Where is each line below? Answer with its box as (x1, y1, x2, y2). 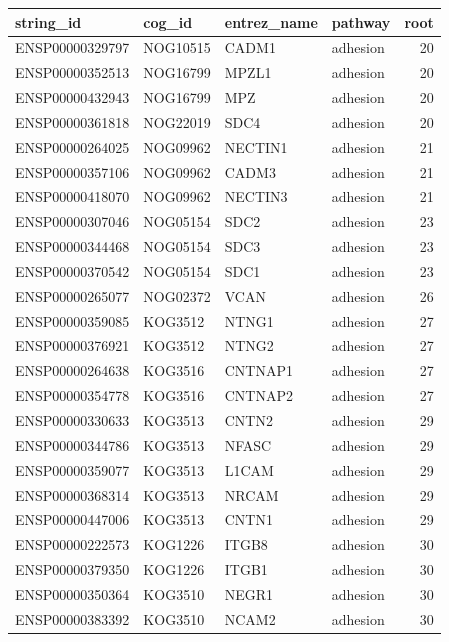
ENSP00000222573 (15, 534, 130, 555)
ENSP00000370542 (15, 260, 130, 281)
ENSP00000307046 (15, 211, 130, 232)
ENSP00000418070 (15, 186, 130, 207)
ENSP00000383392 (15, 608, 130, 629)
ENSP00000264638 (15, 360, 130, 381)
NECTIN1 (224, 136, 288, 157)
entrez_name (224, 11, 318, 32)
